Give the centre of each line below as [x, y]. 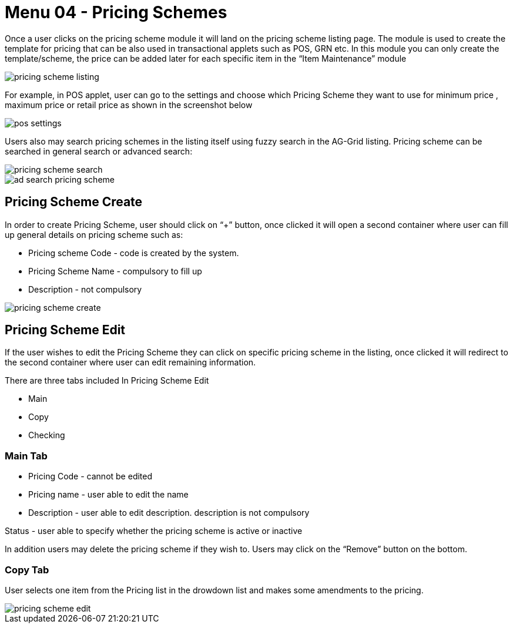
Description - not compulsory [85, 289]
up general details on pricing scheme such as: [94, 234]
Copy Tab [27, 570]
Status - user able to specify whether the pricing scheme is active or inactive [154, 531]
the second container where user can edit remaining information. [130, 362]
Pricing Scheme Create [74, 202]
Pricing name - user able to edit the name [108, 495]
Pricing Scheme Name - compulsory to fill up [115, 271]
